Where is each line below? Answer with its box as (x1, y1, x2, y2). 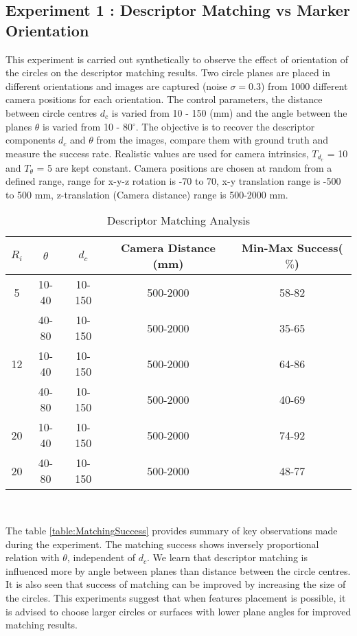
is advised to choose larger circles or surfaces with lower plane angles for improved (5, 604, 352, 618)
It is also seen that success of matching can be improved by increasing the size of (5, 577, 346, 591)
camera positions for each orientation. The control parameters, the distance (5, 92, 323, 106)
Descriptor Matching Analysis (106, 212, 251, 229)
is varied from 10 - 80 (43, 119, 133, 133)
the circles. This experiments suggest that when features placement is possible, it (5, 590, 346, 604)
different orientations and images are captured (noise (5, 78, 227, 93)
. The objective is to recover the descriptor (135, 119, 315, 133)
